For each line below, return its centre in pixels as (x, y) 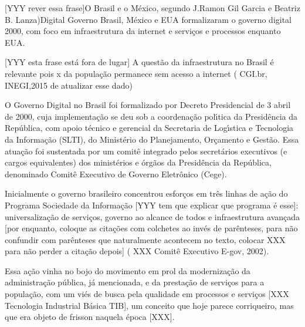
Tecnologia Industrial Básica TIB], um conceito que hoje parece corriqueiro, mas (149, 305)
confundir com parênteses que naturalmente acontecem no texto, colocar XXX (145, 239)
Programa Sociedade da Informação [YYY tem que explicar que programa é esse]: (152, 205)
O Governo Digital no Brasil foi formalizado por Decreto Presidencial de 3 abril (148, 105)
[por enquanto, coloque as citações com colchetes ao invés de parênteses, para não (151, 228)
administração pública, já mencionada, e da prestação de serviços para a (135, 282)
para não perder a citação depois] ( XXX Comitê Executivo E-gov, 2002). (137, 251)
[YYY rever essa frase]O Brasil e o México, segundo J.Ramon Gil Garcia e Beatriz (152, 8)
